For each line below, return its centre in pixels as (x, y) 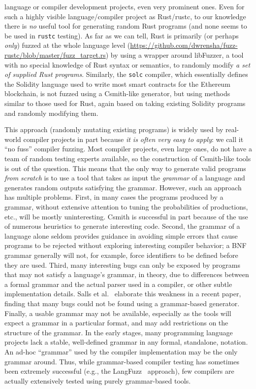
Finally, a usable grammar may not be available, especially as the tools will (118, 313)
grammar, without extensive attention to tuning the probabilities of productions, (126, 207)
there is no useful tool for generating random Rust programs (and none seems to (126, 26)
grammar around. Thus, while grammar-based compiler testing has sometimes (122, 361)
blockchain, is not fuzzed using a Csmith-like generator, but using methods (117, 93)
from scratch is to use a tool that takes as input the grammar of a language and (125, 178)
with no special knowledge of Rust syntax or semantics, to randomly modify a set (128, 64)
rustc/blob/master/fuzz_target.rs (55, 55)
